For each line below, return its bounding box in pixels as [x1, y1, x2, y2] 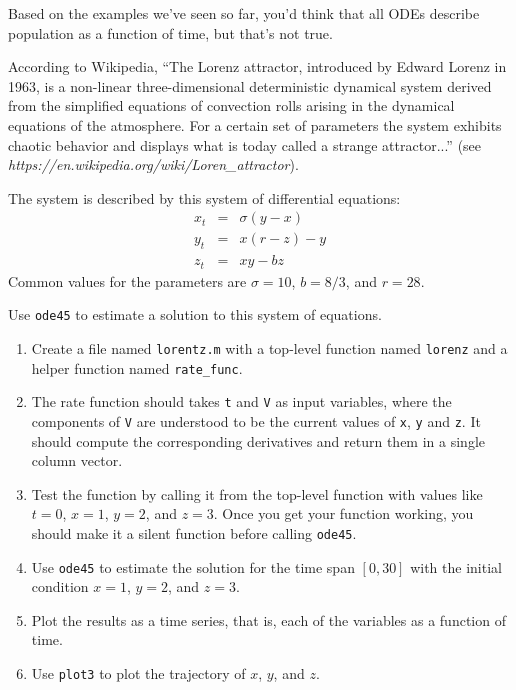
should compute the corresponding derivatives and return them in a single [31, 430, 485, 451]
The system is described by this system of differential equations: [8, 187, 401, 208]
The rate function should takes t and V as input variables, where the [31, 391, 452, 412]
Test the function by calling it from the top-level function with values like [31, 483, 483, 504]
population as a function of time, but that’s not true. [8, 22, 333, 43]
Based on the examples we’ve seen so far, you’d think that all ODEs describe [8, 3, 480, 23]
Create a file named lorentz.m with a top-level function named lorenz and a [31, 337, 508, 358]
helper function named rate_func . [31, 357, 243, 378]
